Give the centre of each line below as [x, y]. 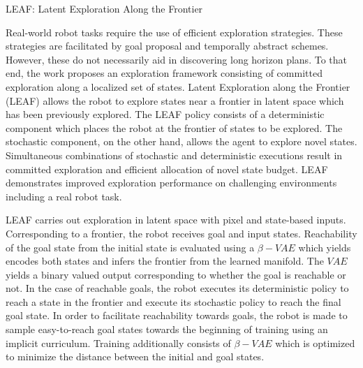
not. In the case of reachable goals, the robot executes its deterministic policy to [177, 288]
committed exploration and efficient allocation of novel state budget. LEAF [167, 169]
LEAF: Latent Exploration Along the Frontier [104, 8]
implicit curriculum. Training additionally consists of [118, 343]
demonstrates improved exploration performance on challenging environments [171, 183]
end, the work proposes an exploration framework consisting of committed [164, 73]
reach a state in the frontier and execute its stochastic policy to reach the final [173, 301]
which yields [325, 247]
